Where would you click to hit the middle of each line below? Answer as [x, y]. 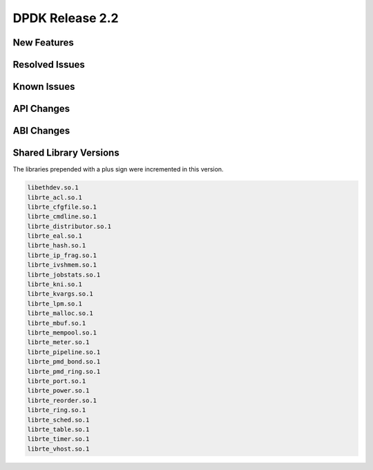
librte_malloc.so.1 [60, 313]
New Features [43, 43]
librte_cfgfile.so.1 [62, 207]
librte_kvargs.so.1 [60, 294]
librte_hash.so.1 [57, 246]
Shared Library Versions [66, 153]
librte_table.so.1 [58, 429]
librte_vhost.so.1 [58, 449]
